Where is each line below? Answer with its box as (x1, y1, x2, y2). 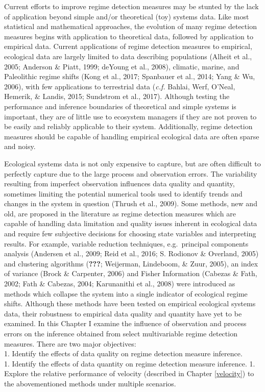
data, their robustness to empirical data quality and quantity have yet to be (4, 308, 242, 318)
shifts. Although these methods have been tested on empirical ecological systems (4, 298, 256, 309)
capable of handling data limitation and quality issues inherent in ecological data (4, 218, 257, 229)
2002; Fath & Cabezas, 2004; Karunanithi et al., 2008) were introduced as (4, 278, 235, 289)
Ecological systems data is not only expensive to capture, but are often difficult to (4, 158, 261, 168)
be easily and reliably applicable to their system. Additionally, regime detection (4, 121, 253, 132)
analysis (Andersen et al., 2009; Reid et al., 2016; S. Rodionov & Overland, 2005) (4, 248, 259, 259)
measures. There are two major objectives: (4, 338, 136, 349)
